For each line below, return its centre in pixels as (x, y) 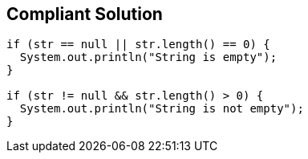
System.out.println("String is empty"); (148, 57)
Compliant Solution (85, 14)
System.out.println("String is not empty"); (162, 109)
